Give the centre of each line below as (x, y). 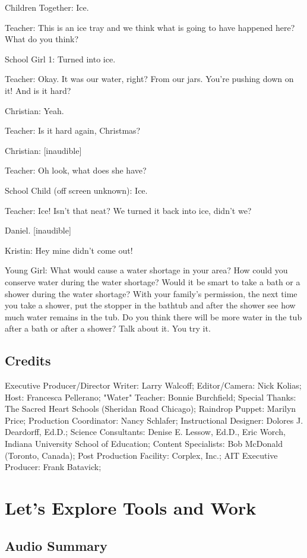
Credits (28, 360)
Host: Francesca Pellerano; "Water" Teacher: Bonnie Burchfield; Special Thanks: (151, 397)
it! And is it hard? (38, 90)
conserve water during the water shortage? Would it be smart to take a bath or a (153, 281)
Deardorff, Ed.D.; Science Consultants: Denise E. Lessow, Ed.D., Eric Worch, (145, 432)
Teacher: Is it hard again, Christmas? (73, 130)
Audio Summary (56, 545)
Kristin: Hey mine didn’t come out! (69, 250)
